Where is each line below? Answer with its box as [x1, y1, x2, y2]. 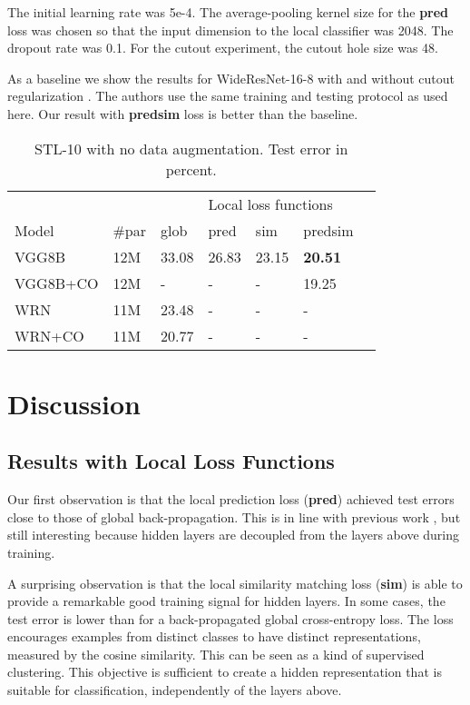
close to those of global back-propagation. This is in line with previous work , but [7, 507, 461, 526]
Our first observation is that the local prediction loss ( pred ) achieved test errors [7, 490, 455, 509]
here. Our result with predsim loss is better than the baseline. [7, 104, 358, 123]
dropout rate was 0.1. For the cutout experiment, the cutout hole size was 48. [7, 38, 439, 57]
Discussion [7, 384, 141, 422]
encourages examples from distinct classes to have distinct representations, [7, 627, 421, 646]
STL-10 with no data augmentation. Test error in [34, 137, 348, 159]
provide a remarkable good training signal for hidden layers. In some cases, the [7, 591, 446, 611]
